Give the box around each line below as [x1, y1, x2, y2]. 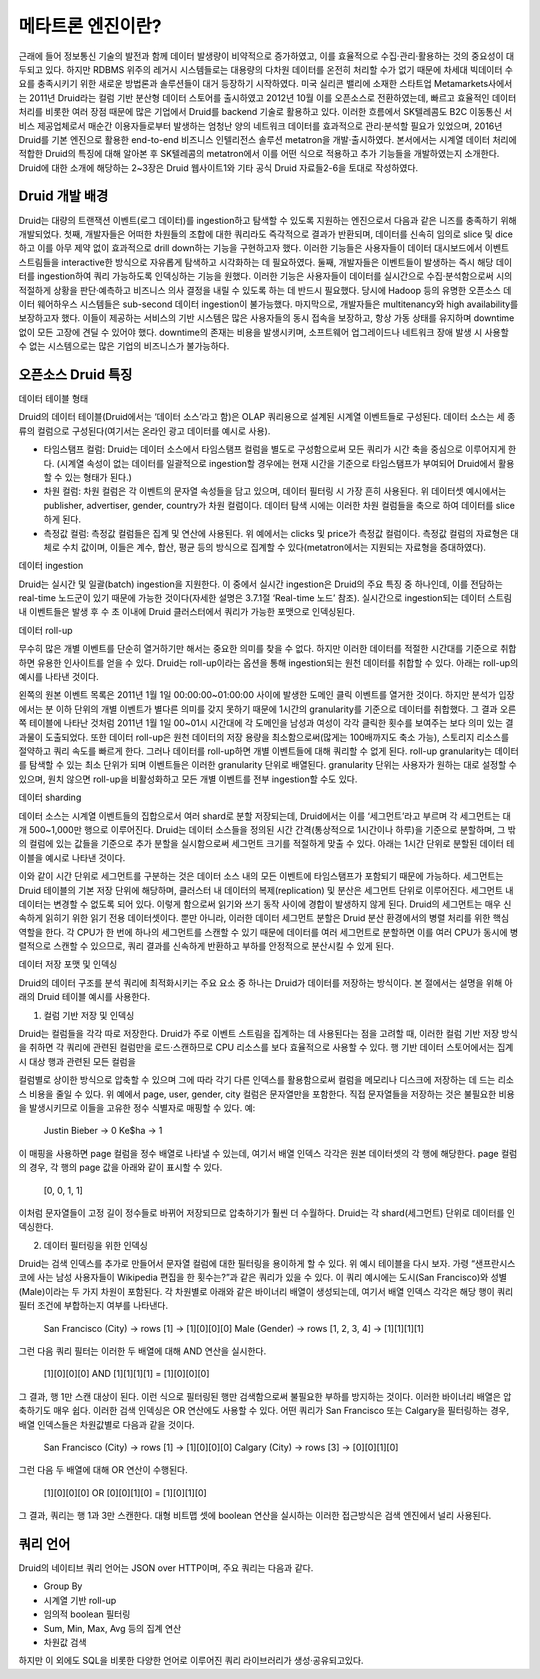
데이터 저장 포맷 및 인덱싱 [18, 958, 118, 970]
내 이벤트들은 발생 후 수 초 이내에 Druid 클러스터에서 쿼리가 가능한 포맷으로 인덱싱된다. [18, 606, 355, 618]
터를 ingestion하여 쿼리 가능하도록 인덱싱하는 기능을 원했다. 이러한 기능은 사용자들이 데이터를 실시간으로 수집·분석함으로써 [18, 270, 494, 282]
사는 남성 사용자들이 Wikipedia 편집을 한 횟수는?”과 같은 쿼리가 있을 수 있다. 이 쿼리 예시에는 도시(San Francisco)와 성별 [36, 1271, 507, 1284]
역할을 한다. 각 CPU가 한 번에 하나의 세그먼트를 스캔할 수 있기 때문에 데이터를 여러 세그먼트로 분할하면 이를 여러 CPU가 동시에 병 [18, 926, 519, 938]
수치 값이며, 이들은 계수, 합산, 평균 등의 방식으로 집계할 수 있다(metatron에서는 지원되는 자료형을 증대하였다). [61, 541, 487, 553]
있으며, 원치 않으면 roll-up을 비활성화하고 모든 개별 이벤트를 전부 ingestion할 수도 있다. [18, 773, 358, 785]
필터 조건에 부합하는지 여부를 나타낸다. [18, 1300, 169, 1312]
